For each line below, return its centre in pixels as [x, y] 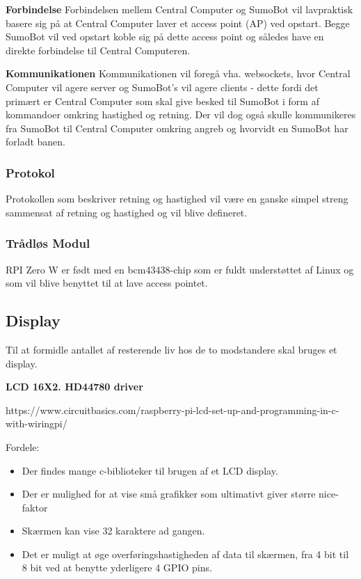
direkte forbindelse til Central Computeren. [98, 50]
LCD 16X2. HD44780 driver [74, 387]
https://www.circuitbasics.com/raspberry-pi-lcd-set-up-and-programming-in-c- [173, 410]
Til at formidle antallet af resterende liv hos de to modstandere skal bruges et [171, 349]
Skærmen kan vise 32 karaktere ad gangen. [113, 531]
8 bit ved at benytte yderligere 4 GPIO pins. [117, 568]
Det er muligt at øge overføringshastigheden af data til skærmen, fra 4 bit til [185, 554]
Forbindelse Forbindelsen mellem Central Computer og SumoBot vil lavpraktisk [179, 9]
